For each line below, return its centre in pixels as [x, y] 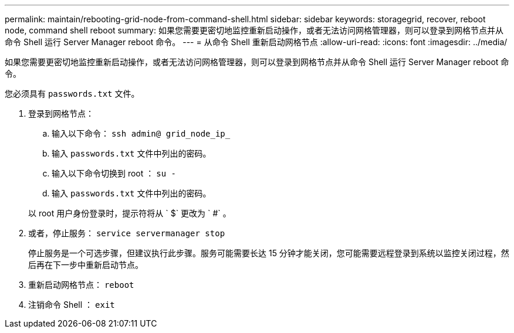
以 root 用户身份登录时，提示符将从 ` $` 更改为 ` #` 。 [130, 213]
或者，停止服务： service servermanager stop [127, 233]
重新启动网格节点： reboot [81, 285]
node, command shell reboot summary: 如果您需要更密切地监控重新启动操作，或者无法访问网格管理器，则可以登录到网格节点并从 [254, 30]
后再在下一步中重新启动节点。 [86, 265]
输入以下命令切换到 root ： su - [114, 173]
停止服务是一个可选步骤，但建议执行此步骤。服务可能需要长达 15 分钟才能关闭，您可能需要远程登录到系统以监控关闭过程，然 [269, 253]
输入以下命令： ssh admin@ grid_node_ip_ [141, 133]
